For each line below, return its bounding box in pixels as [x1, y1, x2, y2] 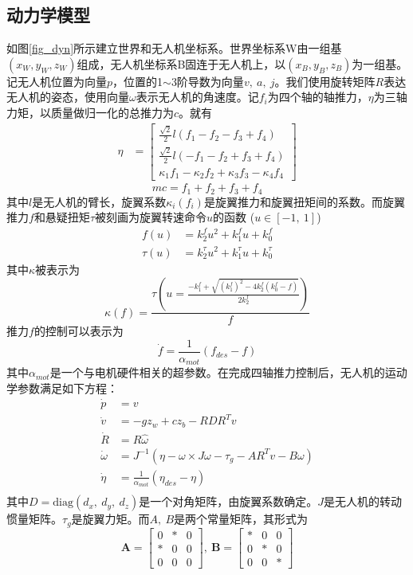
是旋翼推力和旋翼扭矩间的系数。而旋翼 [203, 193, 405, 209]
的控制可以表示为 [33, 323, 124, 339]
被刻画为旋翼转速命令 [95, 209, 206, 225]
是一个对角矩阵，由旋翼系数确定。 [139, 493, 318, 510]
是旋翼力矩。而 [71, 510, 150, 527]
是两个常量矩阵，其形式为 [174, 510, 309, 527]
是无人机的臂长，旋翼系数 [32, 193, 167, 209]
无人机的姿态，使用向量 [6, 88, 129, 105]
